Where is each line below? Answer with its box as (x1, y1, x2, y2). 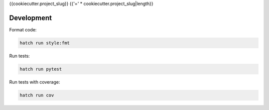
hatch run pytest (19, 66, 62, 72)
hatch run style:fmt (19, 40, 70, 46)
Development (9, 13, 52, 22)
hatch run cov (19, 92, 54, 98)
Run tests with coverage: (9, 79, 60, 85)
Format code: (9, 26, 37, 32)
